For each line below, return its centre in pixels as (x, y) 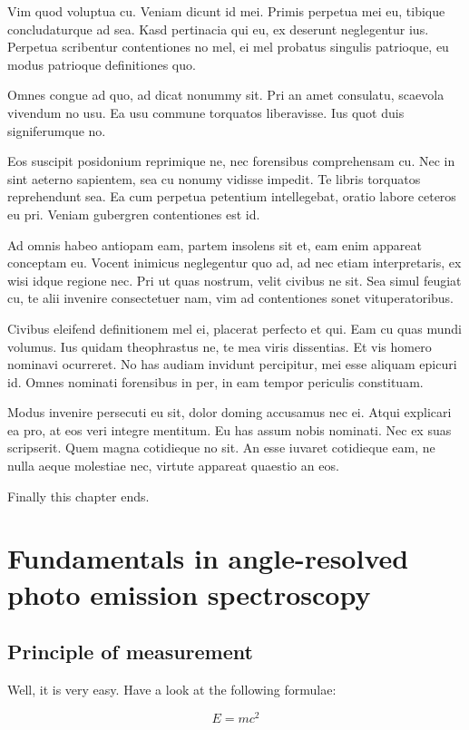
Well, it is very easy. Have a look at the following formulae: (172, 690)
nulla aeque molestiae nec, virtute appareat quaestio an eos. (173, 466)
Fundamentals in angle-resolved (208, 558)
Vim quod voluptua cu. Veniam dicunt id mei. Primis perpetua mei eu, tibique (226, 11)
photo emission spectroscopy (189, 594)
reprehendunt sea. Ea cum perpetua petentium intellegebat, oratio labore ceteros (232, 196)
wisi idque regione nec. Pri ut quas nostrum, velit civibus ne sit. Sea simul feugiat (234, 280)
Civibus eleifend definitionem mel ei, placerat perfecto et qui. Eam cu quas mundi (234, 328)
